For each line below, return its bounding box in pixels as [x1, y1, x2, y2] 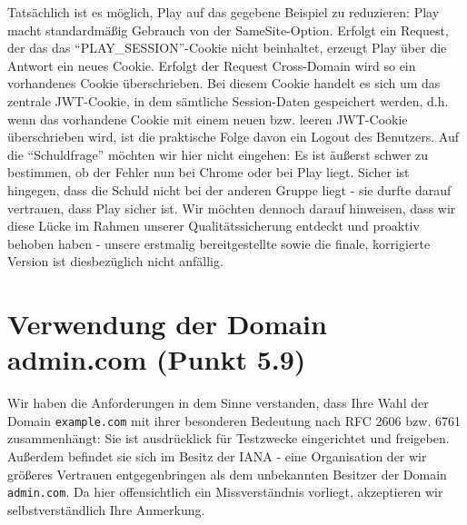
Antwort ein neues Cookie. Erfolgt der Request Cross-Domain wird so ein [7, 55, 416, 74]
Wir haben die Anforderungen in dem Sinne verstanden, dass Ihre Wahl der [7, 393, 429, 412]
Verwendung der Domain [7, 305, 327, 342]
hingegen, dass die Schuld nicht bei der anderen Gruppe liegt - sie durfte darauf [7, 180, 452, 199]
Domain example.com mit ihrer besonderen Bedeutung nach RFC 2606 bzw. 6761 [7, 411, 461, 430]
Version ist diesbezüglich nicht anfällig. [7, 252, 224, 271]
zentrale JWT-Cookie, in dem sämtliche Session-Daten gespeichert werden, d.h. [7, 91, 449, 110]
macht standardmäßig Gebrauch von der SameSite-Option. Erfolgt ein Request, [7, 20, 449, 39]
